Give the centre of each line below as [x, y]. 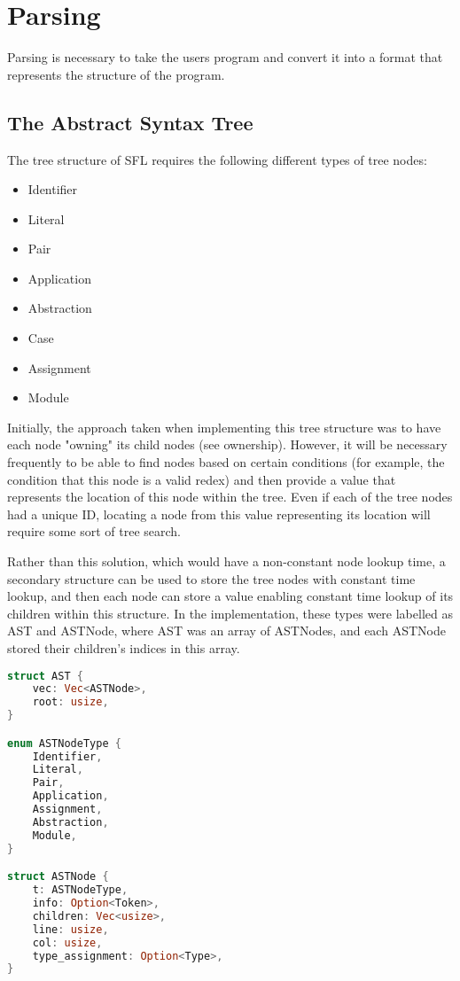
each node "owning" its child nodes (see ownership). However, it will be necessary [227, 444]
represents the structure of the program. [116, 74]
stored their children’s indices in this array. [124, 647]
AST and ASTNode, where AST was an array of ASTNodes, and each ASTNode [226, 631]
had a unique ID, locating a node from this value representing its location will [219, 514]
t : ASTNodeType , [80, 890]
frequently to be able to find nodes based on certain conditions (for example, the [226, 462]
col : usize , [67, 942]
